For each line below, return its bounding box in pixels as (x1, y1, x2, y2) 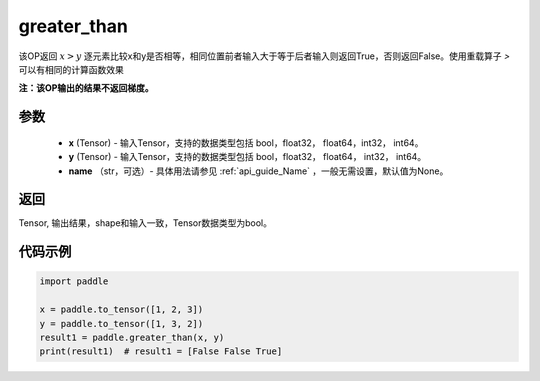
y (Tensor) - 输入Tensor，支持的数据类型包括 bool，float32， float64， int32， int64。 (68, 151, 427, 163)
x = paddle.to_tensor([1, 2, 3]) (39, 304, 204, 315)
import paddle (39, 276, 109, 287)
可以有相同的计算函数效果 (18, 63, 124, 75)
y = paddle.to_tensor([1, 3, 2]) (39, 318, 204, 329)
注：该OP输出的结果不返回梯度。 (18, 82, 154, 94)
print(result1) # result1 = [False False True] (39, 346, 283, 357)
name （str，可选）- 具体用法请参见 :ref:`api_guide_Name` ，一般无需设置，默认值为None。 (68, 165, 449, 177)
